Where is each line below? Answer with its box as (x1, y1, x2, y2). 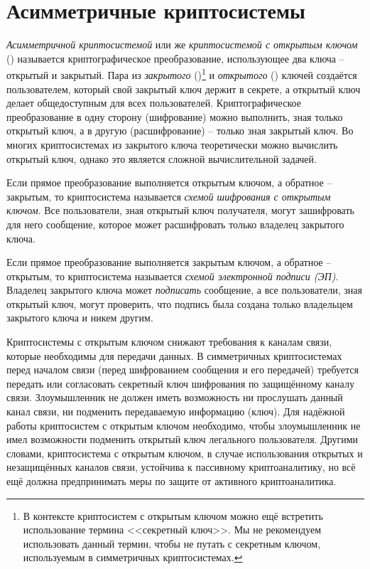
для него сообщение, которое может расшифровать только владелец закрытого (6, 216, 344, 231)
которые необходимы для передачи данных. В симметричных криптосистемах (6, 348, 342, 363)
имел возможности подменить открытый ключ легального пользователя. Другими (6, 432, 359, 447)
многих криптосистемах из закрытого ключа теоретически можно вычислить (6, 137, 338, 151)
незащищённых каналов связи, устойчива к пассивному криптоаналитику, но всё (6, 459, 356, 474)
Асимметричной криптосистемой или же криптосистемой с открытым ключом (6, 37, 358, 52)
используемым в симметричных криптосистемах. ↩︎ (23, 550, 243, 565)
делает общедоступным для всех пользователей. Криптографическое (6, 95, 301, 110)
